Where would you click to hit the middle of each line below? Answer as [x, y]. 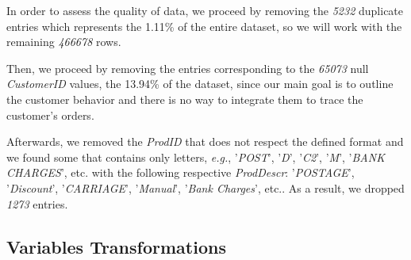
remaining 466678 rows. [64, 42]
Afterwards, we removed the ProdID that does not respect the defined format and [205, 141]
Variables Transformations [116, 246]
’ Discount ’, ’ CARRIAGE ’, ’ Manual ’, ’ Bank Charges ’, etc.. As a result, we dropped [205, 187]
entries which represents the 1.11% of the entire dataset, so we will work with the [204, 26]
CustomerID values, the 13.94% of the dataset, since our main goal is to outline [200, 84]
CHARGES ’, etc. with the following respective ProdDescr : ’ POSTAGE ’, [181, 172]
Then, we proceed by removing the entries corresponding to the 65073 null [188, 68]
